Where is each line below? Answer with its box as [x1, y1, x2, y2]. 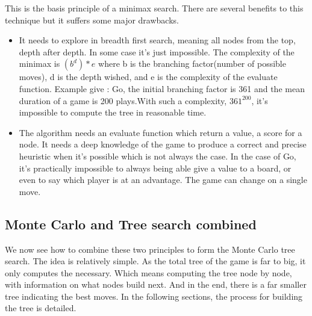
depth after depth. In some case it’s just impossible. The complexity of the [19, 45, 295, 58]
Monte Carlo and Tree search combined [5, 214, 257, 233]
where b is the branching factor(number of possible [98, 57, 286, 70]
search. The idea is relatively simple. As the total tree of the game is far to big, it [5, 255, 306, 267]
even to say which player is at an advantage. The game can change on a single [19, 173, 307, 186]
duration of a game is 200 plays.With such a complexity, [19, 94, 227, 107]
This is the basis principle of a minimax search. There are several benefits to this [5, 2, 304, 14]
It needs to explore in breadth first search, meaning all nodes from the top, [19, 34, 296, 46]
